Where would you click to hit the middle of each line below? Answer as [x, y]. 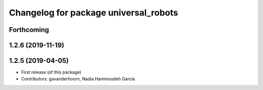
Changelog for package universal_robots [94, 13]
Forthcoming [29, 30]
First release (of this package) [51, 72]
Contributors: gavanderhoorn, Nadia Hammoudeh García [78, 79]
